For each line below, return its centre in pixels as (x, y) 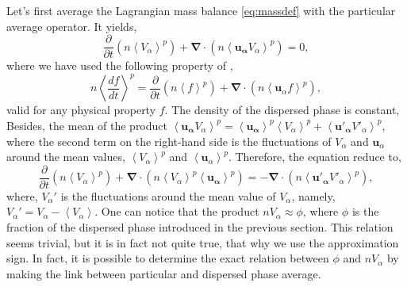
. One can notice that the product (177, 211)
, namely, (313, 195)
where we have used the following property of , (120, 65)
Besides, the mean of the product (87, 125)
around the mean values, (66, 157)
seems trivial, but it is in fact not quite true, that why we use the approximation (203, 242)
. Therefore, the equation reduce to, (315, 157)
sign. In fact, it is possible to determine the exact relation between (168, 258)
